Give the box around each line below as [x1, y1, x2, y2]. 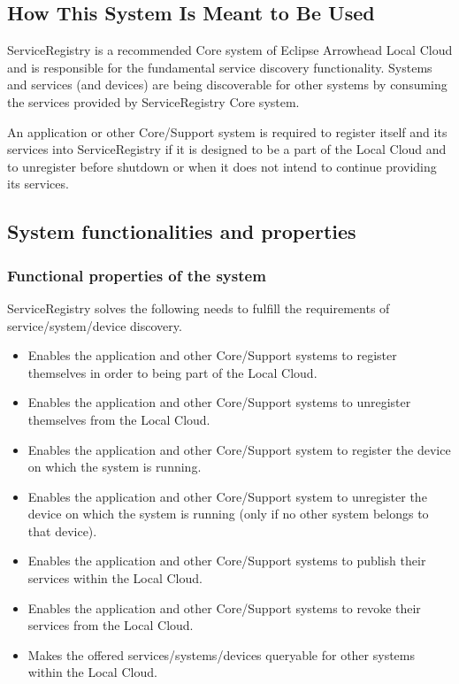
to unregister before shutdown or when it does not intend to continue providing [7, 157, 437, 175]
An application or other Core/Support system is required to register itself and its [7, 122, 448, 141]
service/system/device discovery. [7, 316, 182, 334]
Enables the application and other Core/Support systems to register [27, 346, 397, 365]
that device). [27, 521, 97, 540]
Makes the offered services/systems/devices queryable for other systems [27, 645, 416, 664]
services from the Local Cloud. [27, 616, 194, 634]
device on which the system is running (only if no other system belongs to [27, 504, 429, 523]
